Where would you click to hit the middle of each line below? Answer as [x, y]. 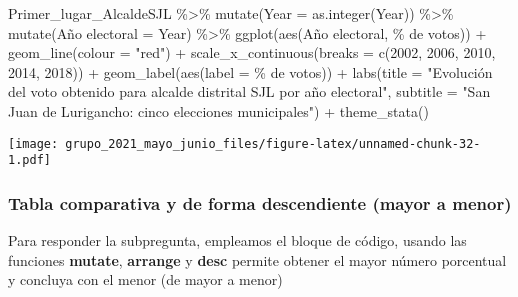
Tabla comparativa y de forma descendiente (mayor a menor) [260, 202]
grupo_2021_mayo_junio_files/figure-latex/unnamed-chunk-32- [273, 143]
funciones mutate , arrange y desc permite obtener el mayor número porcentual [257, 259]
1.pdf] [29, 160]
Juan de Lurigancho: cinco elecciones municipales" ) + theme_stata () [218, 110]
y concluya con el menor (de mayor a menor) [145, 279]
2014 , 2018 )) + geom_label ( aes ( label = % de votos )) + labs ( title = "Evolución [250, 71]
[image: [33, 143]
